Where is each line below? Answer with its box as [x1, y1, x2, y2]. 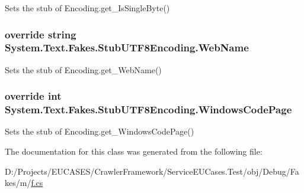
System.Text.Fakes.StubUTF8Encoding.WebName [5, 40, 249, 55]
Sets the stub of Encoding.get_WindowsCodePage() [5, 125, 194, 138]
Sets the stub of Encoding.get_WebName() [5, 63, 162, 76]
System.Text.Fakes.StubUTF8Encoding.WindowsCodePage [5, 102, 292, 117]
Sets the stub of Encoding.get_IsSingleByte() [5, 2, 170, 14]
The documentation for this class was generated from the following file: [5, 145, 263, 158]
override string [5, 27, 76, 41]
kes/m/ [5, 176, 31, 189]
